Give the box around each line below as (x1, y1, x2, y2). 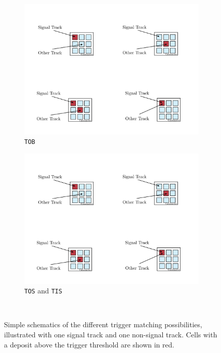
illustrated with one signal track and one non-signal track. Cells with (4, 329, 217, 339)
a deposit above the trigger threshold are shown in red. (4, 339, 174, 349)
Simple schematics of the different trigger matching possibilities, (4, 319, 202, 330)
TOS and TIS (24, 285, 62, 296)
